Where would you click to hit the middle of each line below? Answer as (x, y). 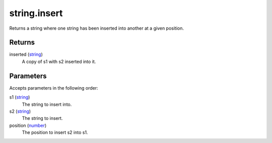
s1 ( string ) (20, 97)
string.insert (36, 13)
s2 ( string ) (20, 111)
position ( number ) (28, 125)
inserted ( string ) (26, 54)
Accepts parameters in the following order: (54, 88)
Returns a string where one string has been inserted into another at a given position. (96, 28)
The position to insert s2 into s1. (55, 132)
